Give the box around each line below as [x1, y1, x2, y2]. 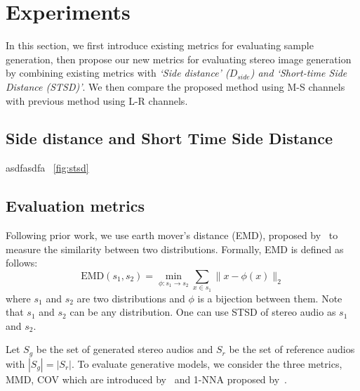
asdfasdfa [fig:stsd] [6, 160, 89, 175]
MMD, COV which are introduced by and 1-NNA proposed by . [6, 371, 288, 386]
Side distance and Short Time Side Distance [6, 127, 333, 149]
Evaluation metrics [6, 195, 145, 217]
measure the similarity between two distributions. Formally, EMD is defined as [6, 241, 344, 256]
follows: [6, 255, 38, 270]
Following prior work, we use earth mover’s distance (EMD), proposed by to [6, 228, 338, 243]
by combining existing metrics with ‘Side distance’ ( [6, 65, 229, 80]
